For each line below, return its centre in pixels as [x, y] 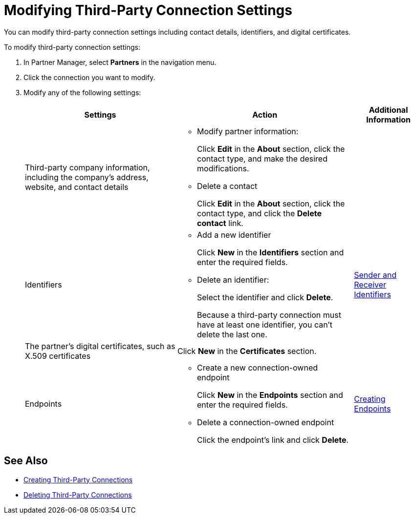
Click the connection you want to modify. [89, 77]
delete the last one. [232, 334]
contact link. [220, 223]
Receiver [370, 284]
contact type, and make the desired [262, 158]
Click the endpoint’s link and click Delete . [273, 440]
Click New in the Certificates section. [247, 351]
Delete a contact [227, 186]
